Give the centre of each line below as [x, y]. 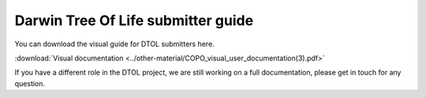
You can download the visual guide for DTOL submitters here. [114, 44]
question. [30, 83]
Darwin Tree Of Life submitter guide [134, 20]
